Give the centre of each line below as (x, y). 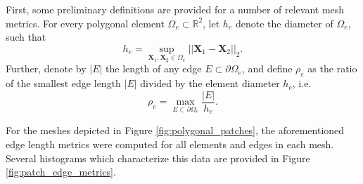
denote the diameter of (284, 23)
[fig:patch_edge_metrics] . (61, 172)
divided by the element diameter (210, 83)
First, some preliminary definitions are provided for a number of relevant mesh (175, 9)
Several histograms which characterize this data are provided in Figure (158, 158)
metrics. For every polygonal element (85, 23)
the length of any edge (154, 68)
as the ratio (332, 68)
